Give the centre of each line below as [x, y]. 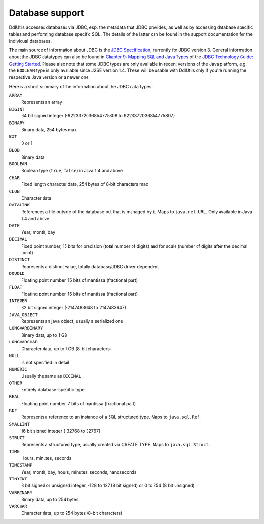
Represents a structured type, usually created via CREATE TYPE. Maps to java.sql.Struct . [116, 444]
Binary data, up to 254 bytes [50, 500]
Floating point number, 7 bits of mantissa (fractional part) [79, 403]
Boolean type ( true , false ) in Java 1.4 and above [72, 171]
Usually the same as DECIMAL [51, 376]
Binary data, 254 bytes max [49, 130]
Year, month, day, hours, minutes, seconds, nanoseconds [79, 472]
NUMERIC [18, 369]
